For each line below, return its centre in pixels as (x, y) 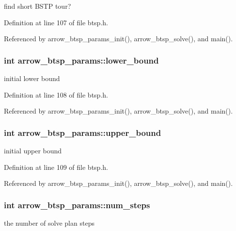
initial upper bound (33, 150)
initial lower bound (32, 78)
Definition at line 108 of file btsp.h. (56, 94)
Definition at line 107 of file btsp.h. (56, 22)
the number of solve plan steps (49, 223)
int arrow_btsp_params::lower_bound (81, 60)
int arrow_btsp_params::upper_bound (83, 132)
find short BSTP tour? (38, 6)
